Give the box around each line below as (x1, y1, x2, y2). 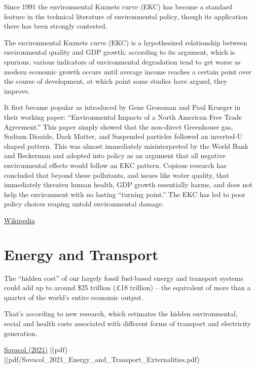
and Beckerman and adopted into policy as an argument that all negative (4, 150, 226, 161)
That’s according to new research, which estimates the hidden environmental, (4, 308, 238, 319)
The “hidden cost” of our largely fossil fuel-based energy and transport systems (4, 272, 243, 283)
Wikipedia (4, 215, 35, 225)
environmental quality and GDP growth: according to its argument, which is (4, 47, 235, 57)
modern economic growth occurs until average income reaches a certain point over (4, 66, 252, 76)
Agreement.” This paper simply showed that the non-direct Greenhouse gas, (4, 121, 233, 132)
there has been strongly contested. (4, 21, 108, 31)
